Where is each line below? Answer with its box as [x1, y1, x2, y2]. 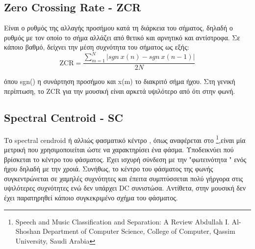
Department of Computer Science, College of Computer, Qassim [43, 226, 235, 236]
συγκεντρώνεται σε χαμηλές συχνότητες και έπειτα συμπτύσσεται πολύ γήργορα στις [4, 173, 243, 183]
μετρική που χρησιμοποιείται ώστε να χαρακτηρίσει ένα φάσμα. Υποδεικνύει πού [4, 144, 234, 154]
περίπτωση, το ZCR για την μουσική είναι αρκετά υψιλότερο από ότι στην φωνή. [4, 85, 235, 96]
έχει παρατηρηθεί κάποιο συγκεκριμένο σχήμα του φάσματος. [4, 192, 178, 202]
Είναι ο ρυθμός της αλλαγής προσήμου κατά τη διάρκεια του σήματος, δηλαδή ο [4, 23, 233, 33]
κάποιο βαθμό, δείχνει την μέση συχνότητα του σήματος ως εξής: [4, 42, 189, 52]
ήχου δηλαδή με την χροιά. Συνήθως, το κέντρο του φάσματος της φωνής [4, 164, 213, 174]
